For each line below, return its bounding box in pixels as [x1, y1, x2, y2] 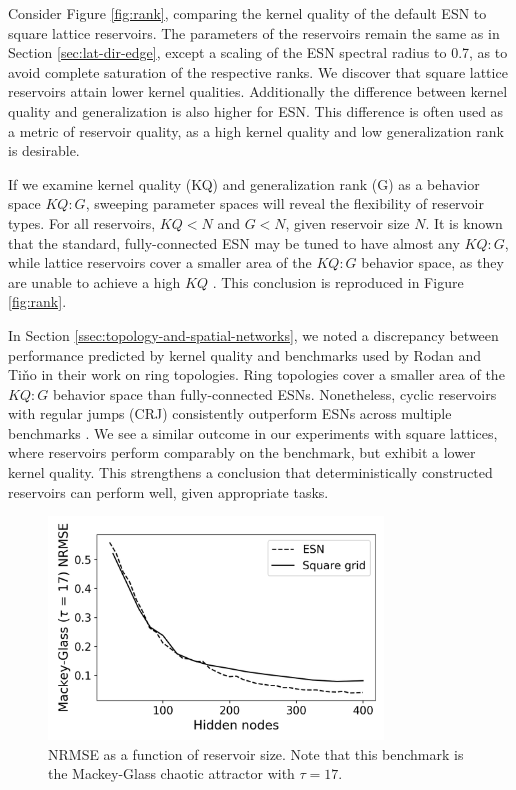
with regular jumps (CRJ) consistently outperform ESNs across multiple [8, 403, 452, 424]
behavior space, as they [361, 252, 504, 273]
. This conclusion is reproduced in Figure [212, 271, 464, 292]
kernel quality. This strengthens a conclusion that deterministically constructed [8, 462, 493, 483]
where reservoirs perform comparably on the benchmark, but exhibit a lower [8, 442, 476, 463]
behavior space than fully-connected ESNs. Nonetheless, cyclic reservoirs [52, 383, 497, 404]
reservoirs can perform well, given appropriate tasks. [8, 481, 329, 502]
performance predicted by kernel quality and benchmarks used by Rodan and [8, 344, 482, 365]
